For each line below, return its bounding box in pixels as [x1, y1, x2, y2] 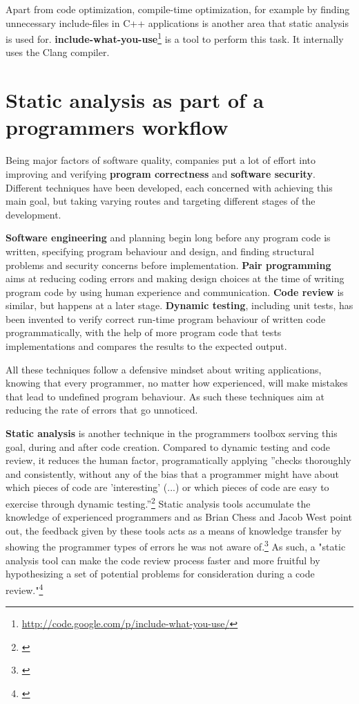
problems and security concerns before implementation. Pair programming [6, 257, 331, 272]
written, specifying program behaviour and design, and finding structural [6, 243, 315, 258]
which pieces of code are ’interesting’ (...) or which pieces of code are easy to [6, 480, 329, 494]
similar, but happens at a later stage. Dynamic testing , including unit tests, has [6, 298, 353, 313]
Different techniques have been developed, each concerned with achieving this [6, 180, 333, 194]
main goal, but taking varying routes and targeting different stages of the [6, 194, 316, 208]
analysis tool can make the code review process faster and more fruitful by [6, 553, 320, 567]
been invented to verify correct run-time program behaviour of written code [6, 311, 326, 326]
